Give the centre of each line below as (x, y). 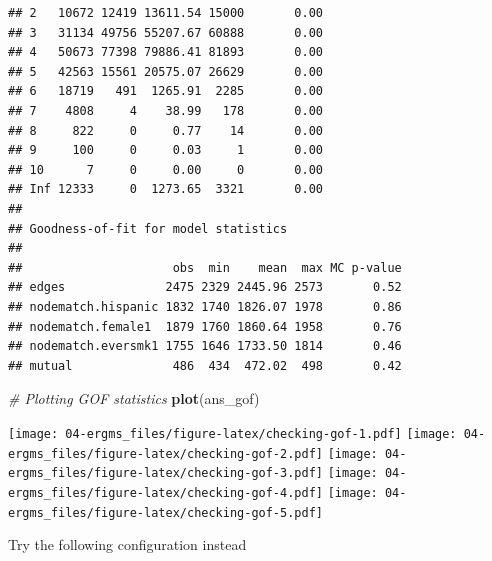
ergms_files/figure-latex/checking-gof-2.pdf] (165, 453)
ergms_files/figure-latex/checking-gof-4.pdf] (165, 492)
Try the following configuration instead (127, 544)
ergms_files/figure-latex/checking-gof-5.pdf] (165, 512)
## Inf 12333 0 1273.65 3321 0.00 (165, 189)
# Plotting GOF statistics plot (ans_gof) (134, 398)
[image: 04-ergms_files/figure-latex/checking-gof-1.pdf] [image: (232, 433)
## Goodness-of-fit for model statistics (148, 228)
